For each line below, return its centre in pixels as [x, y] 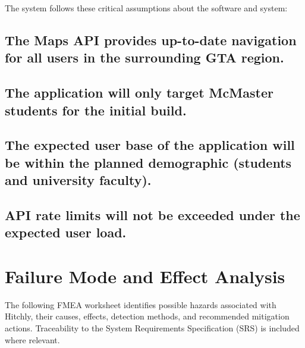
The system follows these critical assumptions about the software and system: [146, 8]
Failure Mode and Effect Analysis [145, 276]
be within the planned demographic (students [148, 162]
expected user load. [66, 232]
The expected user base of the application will [150, 145]
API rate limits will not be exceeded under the [152, 214]
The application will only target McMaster [139, 93]
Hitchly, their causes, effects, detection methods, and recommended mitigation [147, 316]
